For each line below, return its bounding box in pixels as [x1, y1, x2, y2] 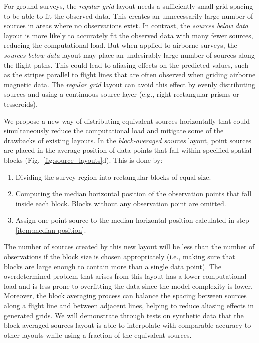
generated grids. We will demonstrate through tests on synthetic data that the [4, 310, 244, 320]
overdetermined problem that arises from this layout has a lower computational [4, 271, 247, 281]
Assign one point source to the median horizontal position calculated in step [15, 215, 249, 225]
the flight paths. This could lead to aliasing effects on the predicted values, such [4, 59, 248, 70]
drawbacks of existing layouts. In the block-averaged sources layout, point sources [4, 135, 252, 145]
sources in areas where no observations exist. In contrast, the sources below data [4, 20, 248, 31]
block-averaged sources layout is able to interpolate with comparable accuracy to [4, 320, 251, 330]
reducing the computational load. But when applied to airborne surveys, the [4, 40, 237, 50]
